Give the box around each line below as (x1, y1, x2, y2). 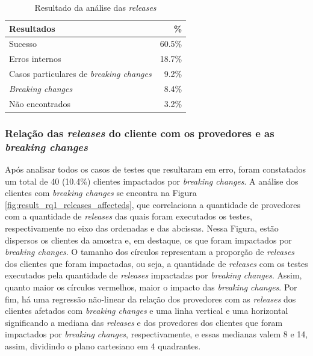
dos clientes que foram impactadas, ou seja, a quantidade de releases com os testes (5, 257, 308, 269)
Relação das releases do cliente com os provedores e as (5, 125, 274, 140)
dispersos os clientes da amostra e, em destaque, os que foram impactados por (5, 233, 292, 246)
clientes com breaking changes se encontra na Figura (5, 186, 197, 199)
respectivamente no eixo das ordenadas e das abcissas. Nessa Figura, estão (5, 222, 279, 235)
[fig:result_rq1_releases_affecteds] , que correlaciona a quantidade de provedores (5, 198, 301, 210)
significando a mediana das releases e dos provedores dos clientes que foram (5, 316, 283, 328)
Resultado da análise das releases (34, 1, 156, 13)
